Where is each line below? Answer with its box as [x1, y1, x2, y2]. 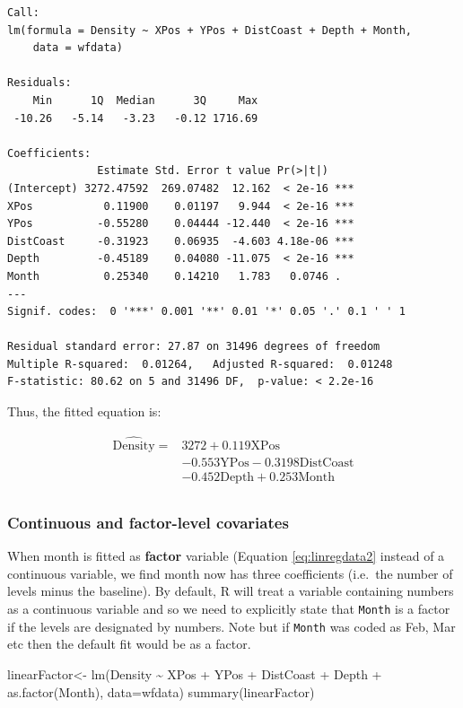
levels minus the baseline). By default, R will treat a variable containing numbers [7, 581, 454, 600]
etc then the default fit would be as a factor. [7, 634, 251, 653]
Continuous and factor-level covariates [7, 511, 289, 533]
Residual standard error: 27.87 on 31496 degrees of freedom [7, 340, 380, 354]
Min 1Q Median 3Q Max [32, 93, 258, 107]
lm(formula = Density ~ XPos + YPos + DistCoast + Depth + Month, [7, 23, 413, 37]
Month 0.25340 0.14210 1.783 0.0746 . [7, 269, 342, 283]
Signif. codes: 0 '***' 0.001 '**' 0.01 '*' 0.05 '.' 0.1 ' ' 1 [7, 305, 406, 319]
